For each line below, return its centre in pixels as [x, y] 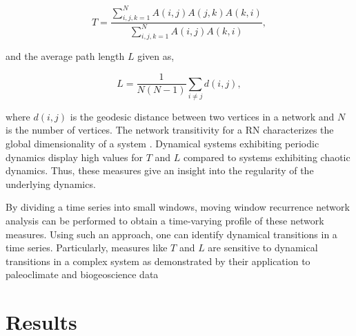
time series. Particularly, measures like [87, 248]
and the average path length [65, 56]
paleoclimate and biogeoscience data [82, 274]
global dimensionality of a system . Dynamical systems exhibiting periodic [162, 144]
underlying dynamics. [51, 183]
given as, [156, 56]
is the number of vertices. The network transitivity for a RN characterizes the [170, 130]
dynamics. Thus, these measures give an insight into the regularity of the [160, 170]
